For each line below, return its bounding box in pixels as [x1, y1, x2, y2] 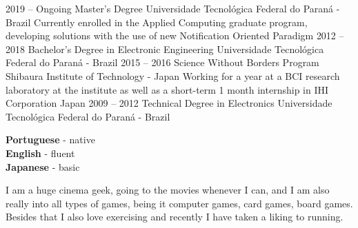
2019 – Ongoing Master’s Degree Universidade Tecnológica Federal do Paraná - [6, 1, 340, 15]
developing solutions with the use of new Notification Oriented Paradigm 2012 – [6, 28, 344, 43]
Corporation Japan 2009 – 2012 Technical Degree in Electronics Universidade [6, 96, 332, 110]
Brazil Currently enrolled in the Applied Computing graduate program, [6, 14, 308, 29]
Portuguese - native [6, 132, 95, 147]
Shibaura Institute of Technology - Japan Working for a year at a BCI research [6, 68, 340, 83]
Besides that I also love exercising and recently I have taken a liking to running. [6, 209, 344, 224]
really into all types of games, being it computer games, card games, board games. [6, 196, 353, 210]
